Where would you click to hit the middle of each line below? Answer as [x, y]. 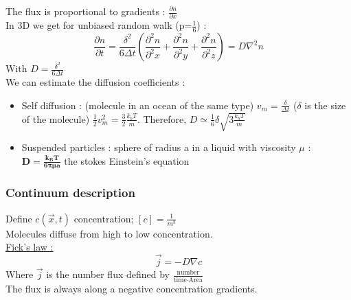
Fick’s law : [30, 247]
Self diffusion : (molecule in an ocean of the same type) [138, 105]
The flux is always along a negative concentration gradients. [132, 288]
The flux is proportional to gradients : [86, 11]
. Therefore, [162, 118]
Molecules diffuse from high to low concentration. [109, 233]
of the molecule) [56, 118]
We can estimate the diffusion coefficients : [95, 82]
